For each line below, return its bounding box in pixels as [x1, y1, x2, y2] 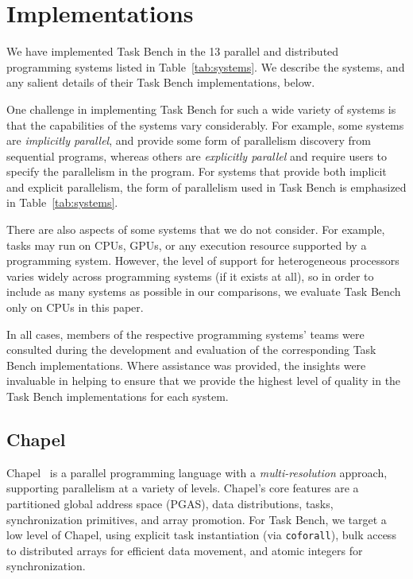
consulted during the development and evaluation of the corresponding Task [6, 341, 376, 358]
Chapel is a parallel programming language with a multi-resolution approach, [6, 464, 388, 480]
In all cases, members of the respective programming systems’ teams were [6, 325, 365, 342]
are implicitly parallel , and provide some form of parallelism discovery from [6, 132, 371, 149]
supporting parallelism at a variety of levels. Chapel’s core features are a [6, 480, 359, 496]
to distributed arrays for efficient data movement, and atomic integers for [6, 542, 363, 558]
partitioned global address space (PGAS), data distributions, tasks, [6, 495, 334, 511]
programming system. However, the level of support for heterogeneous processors [6, 252, 399, 269]
